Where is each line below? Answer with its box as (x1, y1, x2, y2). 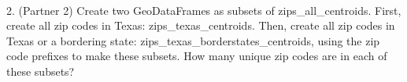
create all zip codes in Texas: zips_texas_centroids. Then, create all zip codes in (6, 17, 395, 34)
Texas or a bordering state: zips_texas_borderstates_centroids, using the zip (6, 32, 380, 48)
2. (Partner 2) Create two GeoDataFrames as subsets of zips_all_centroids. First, (6, 2, 401, 18)
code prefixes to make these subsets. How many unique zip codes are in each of (6, 48, 387, 64)
